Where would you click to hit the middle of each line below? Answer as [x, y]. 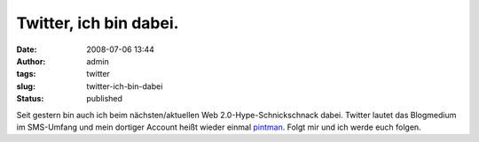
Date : [27, 49]
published [105, 99]
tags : [26, 74]
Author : [31, 61]
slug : [26, 86]
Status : [30, 99]
